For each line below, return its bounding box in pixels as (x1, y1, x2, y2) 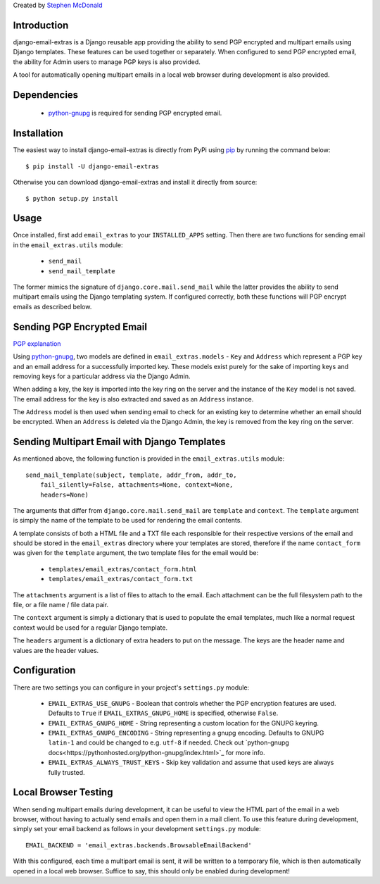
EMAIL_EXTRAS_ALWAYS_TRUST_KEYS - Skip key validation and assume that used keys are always (48, 758, 334, 767)
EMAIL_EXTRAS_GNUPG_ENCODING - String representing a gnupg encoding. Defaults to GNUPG (48, 729, 324, 737)
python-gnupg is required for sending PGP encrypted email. (48, 109, 222, 118)
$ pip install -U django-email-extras (25, 162, 160, 170)
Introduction (13, 19, 69, 31)
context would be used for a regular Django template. (13, 623, 168, 632)
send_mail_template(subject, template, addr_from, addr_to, (25, 471, 237, 479)
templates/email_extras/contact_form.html (48, 565, 197, 573)
